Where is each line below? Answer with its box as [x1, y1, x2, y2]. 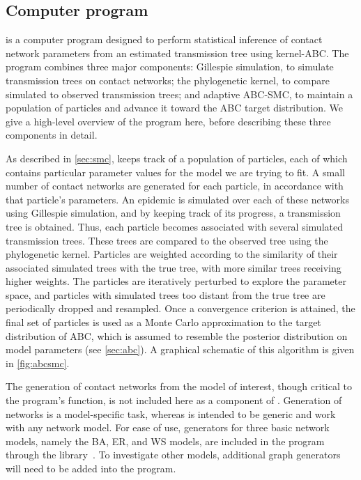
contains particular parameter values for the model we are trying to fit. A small [6, 164, 345, 179]
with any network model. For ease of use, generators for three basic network [6, 420, 330, 435]
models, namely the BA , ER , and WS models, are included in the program [6, 433, 325, 448]
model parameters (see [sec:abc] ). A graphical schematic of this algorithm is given [6, 342, 355, 357]
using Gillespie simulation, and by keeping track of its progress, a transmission [6, 206, 341, 220]
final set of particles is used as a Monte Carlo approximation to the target [6, 315, 321, 330]
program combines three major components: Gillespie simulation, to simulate [6, 59, 334, 74]
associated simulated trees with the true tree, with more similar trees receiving [6, 260, 341, 274]
